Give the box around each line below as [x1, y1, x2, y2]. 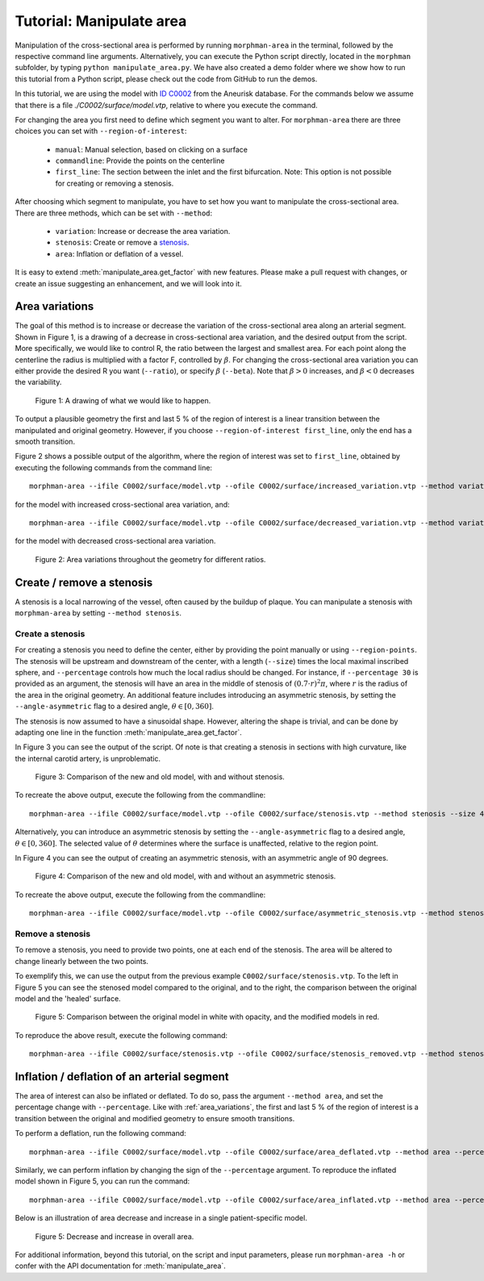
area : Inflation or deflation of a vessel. [55, 248, 184, 258]
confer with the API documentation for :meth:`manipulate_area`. [15, 1261, 226, 1271]
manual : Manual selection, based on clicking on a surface [55, 144, 248, 154]
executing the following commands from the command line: [15, 462, 213, 472]
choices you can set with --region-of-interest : [15, 126, 187, 136]
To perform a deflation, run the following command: [15, 1129, 187, 1138]
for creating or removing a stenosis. [55, 178, 174, 188]
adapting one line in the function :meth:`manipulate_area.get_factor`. [15, 727, 242, 737]
